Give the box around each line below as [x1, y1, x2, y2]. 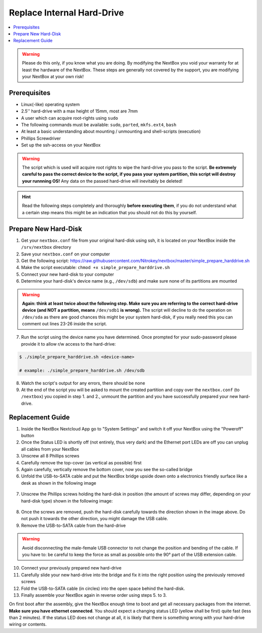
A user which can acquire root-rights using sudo [21, 115, 118, 121]
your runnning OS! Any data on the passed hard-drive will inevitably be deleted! [22, 178, 183, 184]
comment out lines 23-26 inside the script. [22, 321, 107, 327]
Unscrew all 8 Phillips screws [21, 453, 80, 459]
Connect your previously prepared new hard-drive [21, 565, 122, 571]
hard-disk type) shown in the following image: [21, 498, 113, 504]
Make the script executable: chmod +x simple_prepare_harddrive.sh [21, 265, 170, 270]
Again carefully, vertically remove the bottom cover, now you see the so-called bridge [21, 467, 193, 473]
